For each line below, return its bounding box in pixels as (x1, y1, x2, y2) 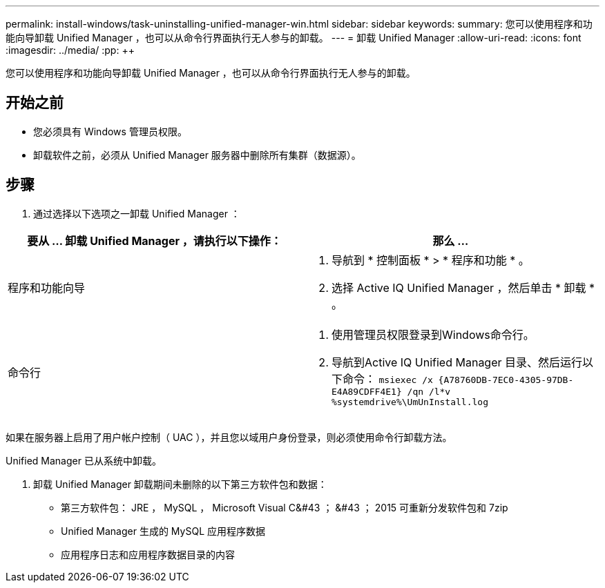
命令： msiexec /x (343, 371, 433, 386)
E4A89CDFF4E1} (332, 386, 402, 397)
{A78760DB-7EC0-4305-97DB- (438, 374, 574, 385)
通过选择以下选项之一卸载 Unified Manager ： (33, 207, 240, 219)
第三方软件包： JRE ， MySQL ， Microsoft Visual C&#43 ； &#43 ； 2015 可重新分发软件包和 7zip (61, 501, 508, 513)
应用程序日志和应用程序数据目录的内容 (61, 548, 235, 560)
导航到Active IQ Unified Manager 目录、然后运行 (332, 355, 583, 369)
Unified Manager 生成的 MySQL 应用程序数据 (61, 525, 265, 537)
